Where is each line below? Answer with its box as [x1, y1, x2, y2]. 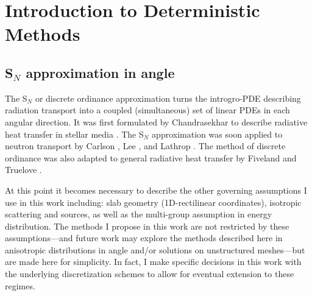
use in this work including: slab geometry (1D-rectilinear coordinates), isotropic [5, 196, 302, 208]
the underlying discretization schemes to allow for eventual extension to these [5, 267, 294, 280]
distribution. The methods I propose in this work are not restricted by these [5, 219, 289, 232]
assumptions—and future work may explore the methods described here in [5, 231, 283, 244]
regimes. [5, 279, 35, 292]
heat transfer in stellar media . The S [5, 127, 144, 140]
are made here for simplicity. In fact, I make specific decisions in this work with [5, 255, 302, 268]
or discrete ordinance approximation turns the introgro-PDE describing [35, 91, 301, 104]
